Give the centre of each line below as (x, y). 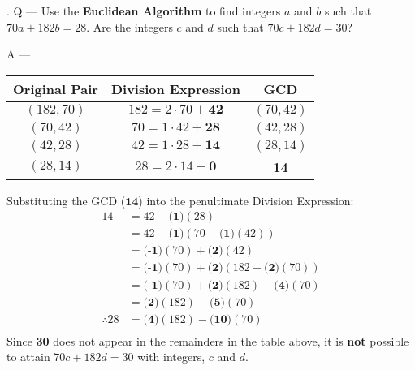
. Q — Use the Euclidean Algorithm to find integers (144, 11)
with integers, (171, 357)
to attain (28, 357)
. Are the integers (130, 26)
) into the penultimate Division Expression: (246, 200)
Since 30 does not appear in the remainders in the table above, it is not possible (208, 340)
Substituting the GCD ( (66, 200)
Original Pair (56, 88)
